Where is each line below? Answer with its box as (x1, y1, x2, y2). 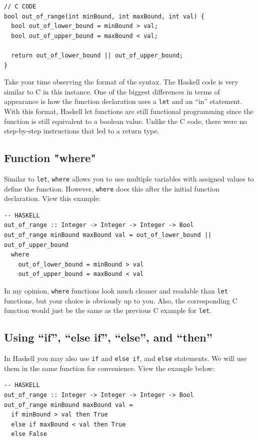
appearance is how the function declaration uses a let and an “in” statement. (4, 96, 242, 106)
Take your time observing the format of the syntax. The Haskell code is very (4, 76, 238, 87)
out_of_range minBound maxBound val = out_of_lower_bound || (4, 231, 212, 239)
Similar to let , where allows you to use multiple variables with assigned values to (4, 173, 254, 183)
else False (11, 430, 47, 438)
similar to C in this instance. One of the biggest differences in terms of (4, 86, 220, 96)
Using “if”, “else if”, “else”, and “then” (4, 329, 212, 345)
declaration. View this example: (4, 193, 101, 203)
